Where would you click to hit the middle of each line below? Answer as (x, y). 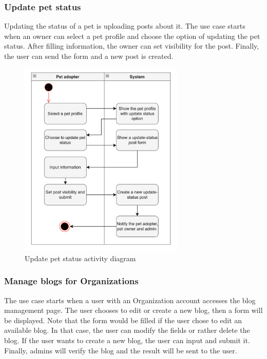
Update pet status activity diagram (80, 258)
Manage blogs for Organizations (71, 281)
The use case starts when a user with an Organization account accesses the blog (130, 300)
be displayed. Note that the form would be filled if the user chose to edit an (123, 320)
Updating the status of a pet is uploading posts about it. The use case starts (125, 26)
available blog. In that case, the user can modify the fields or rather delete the (127, 330)
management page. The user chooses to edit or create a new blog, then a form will (133, 310)
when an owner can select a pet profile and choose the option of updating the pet (132, 36)
